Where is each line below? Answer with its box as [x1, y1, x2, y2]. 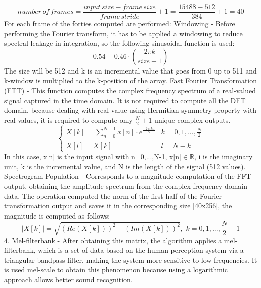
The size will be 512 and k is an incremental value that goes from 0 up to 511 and [4, 65, 257, 76]
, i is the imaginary [194, 151, 253, 162]
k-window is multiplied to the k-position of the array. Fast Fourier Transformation [4, 75, 257, 86]
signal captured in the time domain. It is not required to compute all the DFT [4, 95, 246, 105]
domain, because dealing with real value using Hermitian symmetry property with [4, 105, 257, 115]
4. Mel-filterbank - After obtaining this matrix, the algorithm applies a [4, 235, 222, 245]
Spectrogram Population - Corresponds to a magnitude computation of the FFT [4, 171, 251, 181]
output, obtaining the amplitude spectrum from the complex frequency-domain [4, 180, 248, 191]
